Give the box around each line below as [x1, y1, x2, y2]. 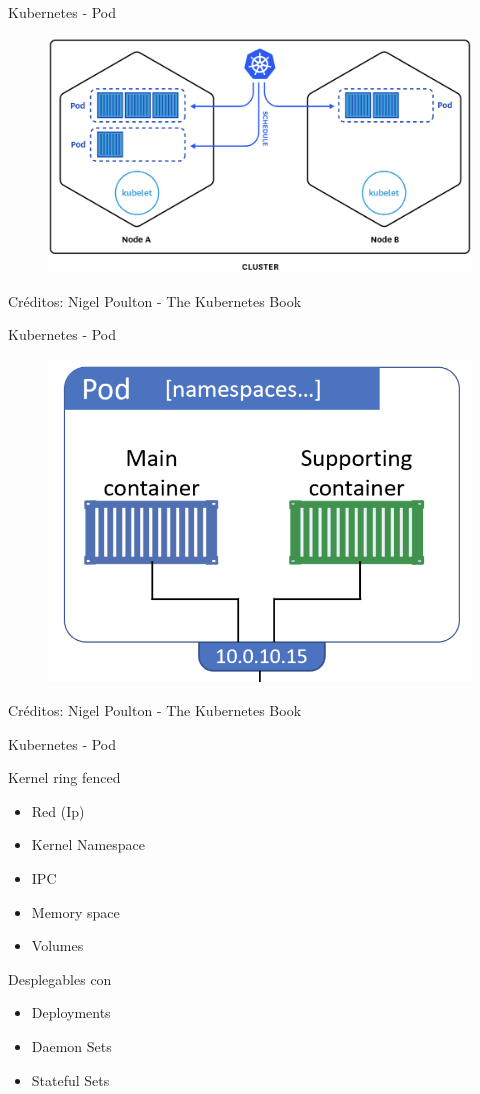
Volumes [31, 935, 84, 956]
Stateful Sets [31, 1069, 110, 1090]
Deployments [31, 1002, 111, 1023]
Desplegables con [8, 968, 112, 989]
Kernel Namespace [31, 834, 146, 855]
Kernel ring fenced [8, 767, 121, 788]
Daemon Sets [31, 1036, 112, 1057]
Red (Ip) [31, 800, 85, 821]
